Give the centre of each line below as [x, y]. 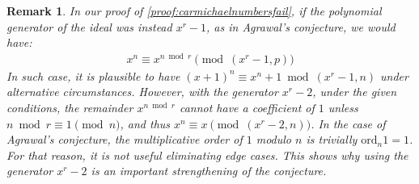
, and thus [145, 123]
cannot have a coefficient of [247, 108]
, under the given [355, 92]
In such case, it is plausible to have [93, 75]
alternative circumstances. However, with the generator [142, 92]
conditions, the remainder [70, 108]
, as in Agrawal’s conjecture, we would [301, 26]
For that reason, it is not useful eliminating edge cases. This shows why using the [207, 155]
